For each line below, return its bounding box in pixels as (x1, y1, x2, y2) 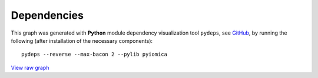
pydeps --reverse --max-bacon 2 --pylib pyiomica (21, 51, 168, 58)
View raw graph (11, 64, 49, 71)
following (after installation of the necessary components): (11, 37, 153, 44)
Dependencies (11, 9, 84, 22)
